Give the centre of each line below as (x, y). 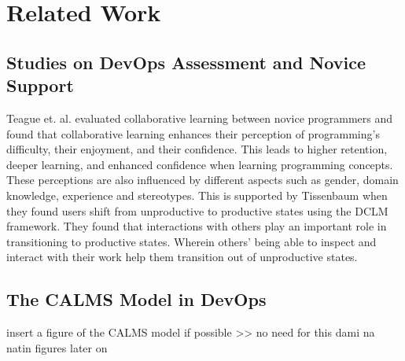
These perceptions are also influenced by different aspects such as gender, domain (202, 180)
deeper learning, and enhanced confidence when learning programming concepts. (200, 164)
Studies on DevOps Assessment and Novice (186, 62)
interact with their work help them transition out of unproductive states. (182, 257)
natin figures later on (57, 347)
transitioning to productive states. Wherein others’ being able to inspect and (191, 241)
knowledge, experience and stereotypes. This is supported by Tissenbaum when (197, 195)
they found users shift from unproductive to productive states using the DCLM (197, 210)
